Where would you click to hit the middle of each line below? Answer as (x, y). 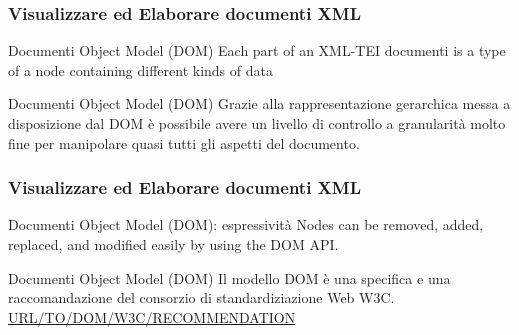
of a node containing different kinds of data (140, 69)
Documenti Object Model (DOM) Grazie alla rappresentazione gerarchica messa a (259, 103)
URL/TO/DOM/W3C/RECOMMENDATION (152, 316)
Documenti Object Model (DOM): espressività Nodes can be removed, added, (246, 224)
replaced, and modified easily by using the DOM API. (173, 244)
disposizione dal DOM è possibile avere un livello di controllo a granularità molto (257, 123)
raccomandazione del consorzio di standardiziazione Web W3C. (201, 297)
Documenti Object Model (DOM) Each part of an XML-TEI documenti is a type (257, 50)
